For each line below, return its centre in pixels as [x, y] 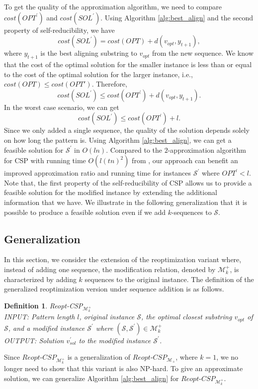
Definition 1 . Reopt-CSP [43, 305]
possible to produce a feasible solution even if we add [85, 212]
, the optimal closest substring [187, 317]
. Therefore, [109, 84]
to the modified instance [115, 340]
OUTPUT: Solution [34, 340]
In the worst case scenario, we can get [62, 107]
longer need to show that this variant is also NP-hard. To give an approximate [124, 368]
